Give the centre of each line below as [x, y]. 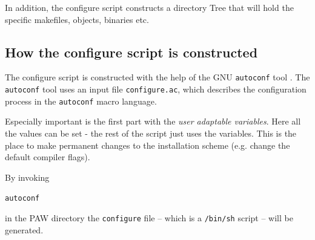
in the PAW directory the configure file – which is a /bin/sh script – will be [149, 217]
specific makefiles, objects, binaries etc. [77, 19]
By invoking [27, 177]
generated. [24, 229]
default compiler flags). [48, 157]
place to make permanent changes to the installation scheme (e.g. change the [148, 145]
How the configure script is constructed [131, 52]
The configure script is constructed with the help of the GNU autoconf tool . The [157, 77]
